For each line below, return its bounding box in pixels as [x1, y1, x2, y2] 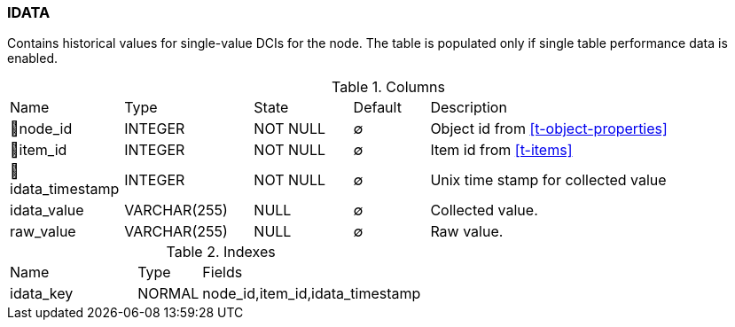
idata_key [10, 284, 74, 303]
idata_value [10, 201, 84, 220]
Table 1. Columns [332, 78, 445, 97]
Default [353, 98, 402, 117]
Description [430, 98, 507, 117]
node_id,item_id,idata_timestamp [202, 284, 421, 303]
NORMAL [137, 284, 199, 303]
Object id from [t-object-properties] [430, 120, 668, 138]
